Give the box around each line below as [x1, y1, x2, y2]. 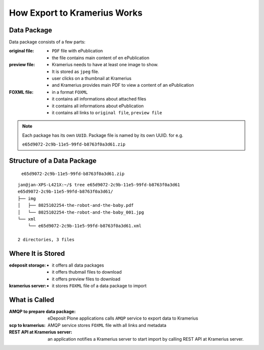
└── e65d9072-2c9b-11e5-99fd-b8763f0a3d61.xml [27, 223, 142, 229]
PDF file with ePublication [52, 48, 103, 54]
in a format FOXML [52, 89, 88, 95]
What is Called [9, 296, 54, 304]
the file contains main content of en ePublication [52, 54, 150, 61]
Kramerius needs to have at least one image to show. [52, 62, 159, 68]
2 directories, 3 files [18, 237, 75, 243]
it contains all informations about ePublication [52, 103, 144, 109]
